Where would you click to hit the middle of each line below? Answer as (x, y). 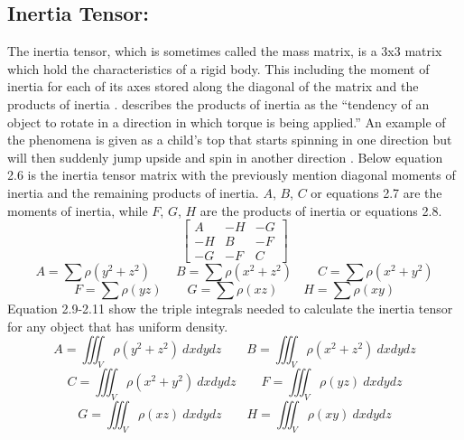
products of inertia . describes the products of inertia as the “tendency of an (218, 103)
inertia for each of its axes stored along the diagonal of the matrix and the (213, 86)
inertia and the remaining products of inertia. (133, 192)
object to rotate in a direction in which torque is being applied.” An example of (227, 122)
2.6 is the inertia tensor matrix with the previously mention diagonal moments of (232, 175)
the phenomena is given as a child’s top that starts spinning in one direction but (230, 140)
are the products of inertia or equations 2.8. (321, 210)
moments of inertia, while (78, 210)
